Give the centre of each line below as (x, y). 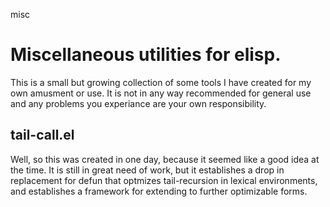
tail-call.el (42, 135)
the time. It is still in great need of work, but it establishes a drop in (147, 170)
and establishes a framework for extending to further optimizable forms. (159, 191)
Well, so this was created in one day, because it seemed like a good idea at (165, 159)
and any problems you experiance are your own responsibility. (138, 103)
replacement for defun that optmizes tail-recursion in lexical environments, (164, 180)
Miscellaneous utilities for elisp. (146, 55)
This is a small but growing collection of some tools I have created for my (161, 82)
